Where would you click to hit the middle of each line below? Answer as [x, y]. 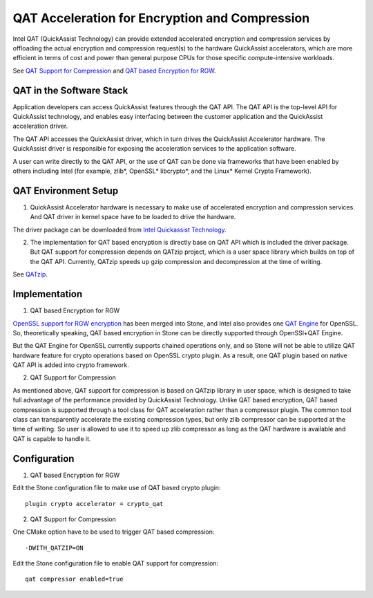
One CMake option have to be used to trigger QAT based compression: [114, 532]
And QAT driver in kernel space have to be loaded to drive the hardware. [133, 217]
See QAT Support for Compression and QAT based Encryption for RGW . [115, 71]
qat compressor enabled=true [74, 579]
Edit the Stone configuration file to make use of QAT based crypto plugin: [117, 488]
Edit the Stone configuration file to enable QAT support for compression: [116, 563]
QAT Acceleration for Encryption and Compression [161, 18]
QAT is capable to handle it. [52, 438]
